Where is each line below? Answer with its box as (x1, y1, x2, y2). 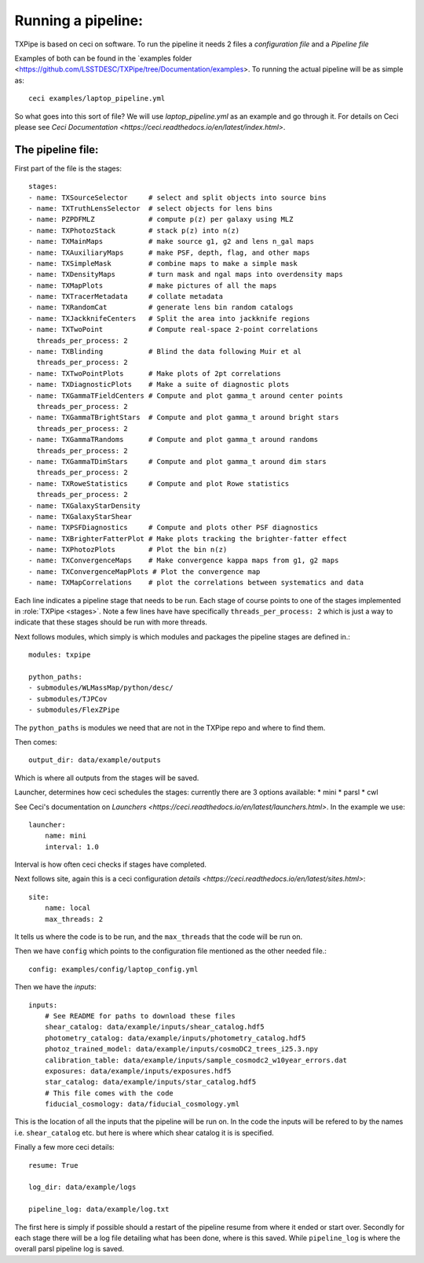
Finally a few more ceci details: (14, 1143, 115, 1152)
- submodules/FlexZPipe (28, 705, 120, 715)
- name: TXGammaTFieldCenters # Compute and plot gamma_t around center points (28, 391, 343, 400)
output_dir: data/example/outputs (28, 756, 161, 764)
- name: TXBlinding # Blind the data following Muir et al (28, 347, 302, 356)
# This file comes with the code (44, 1088, 174, 1097)
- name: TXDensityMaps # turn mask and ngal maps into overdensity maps (28, 270, 343, 279)
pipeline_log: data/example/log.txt (28, 1205, 170, 1214)
